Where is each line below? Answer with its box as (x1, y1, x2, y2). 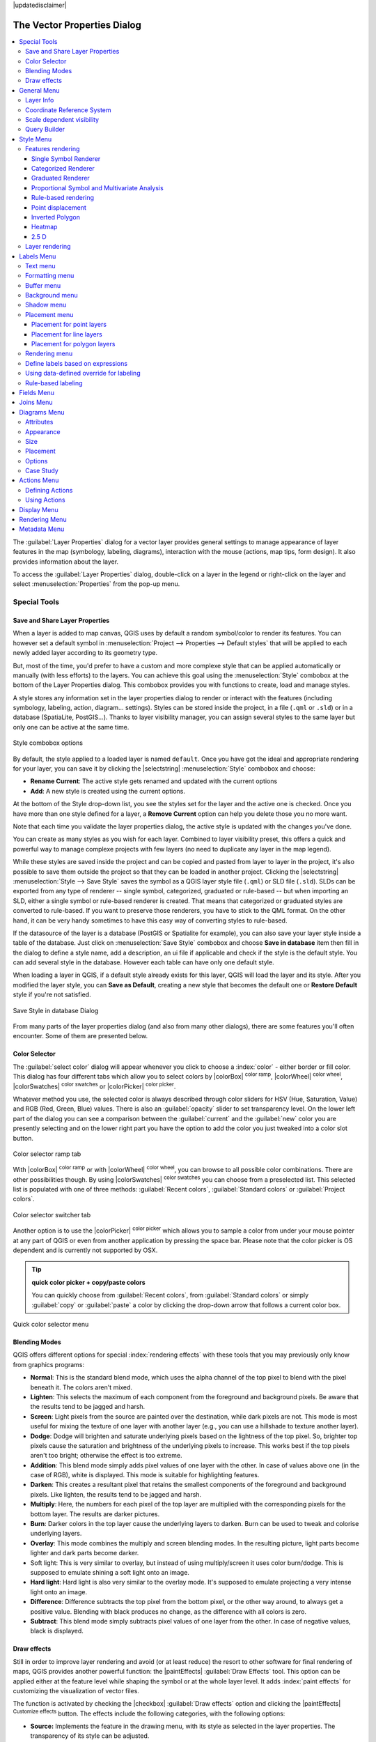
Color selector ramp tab (13, 1150, 81, 1158)
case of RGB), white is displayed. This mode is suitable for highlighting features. (30, 1471, 260, 1479)
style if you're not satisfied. (13, 990, 91, 999)
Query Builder (25, 125, 65, 134)
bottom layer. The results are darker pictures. (30, 1509, 160, 1518)
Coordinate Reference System (25, 105, 111, 114)
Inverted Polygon (31, 213, 80, 221)
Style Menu (19, 134, 52, 143)
